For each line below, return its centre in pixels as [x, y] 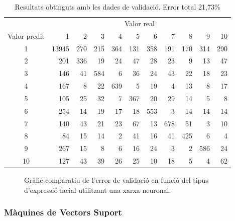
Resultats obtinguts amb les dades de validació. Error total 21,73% [117, 7]
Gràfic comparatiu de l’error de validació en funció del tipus [116, 180]
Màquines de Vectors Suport [63, 212]
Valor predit [26, 35]
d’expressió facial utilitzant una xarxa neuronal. [98, 190]
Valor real [140, 23]
